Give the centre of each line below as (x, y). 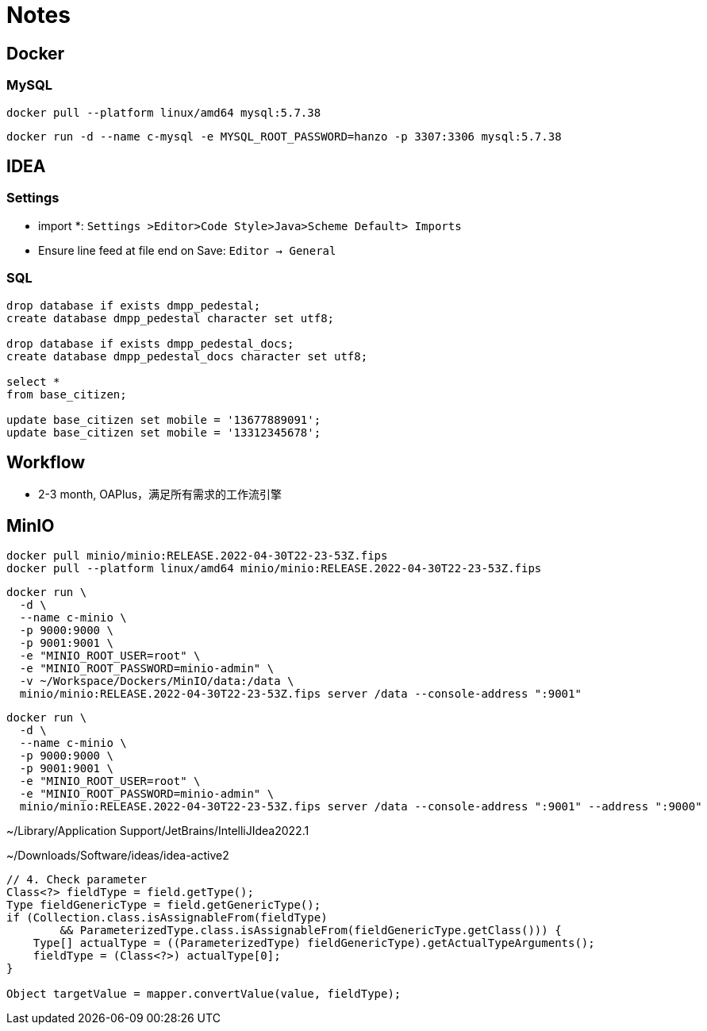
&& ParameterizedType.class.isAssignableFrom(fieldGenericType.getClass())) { (311, 931)
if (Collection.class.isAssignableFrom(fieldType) (167, 918)
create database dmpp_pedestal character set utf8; (171, 318)
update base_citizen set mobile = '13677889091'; (164, 419)
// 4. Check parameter (77, 880)
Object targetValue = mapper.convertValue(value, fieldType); (204, 994)
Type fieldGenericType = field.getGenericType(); (164, 905)
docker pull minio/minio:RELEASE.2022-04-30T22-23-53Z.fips (197, 556)
